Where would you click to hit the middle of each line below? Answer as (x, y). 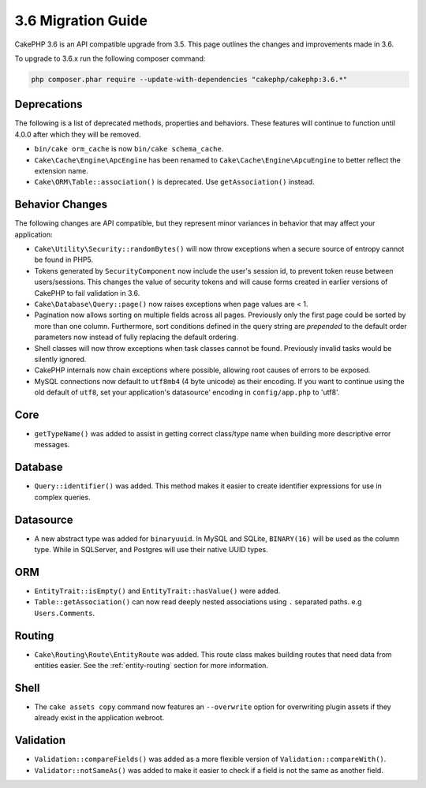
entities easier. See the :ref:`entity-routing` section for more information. (151, 666)
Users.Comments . (65, 613)
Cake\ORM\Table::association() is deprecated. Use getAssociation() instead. (174, 182)
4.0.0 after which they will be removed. (78, 134)
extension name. (61, 170)
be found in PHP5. (64, 260)
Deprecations (49, 105)
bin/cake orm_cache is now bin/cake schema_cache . (129, 149)
